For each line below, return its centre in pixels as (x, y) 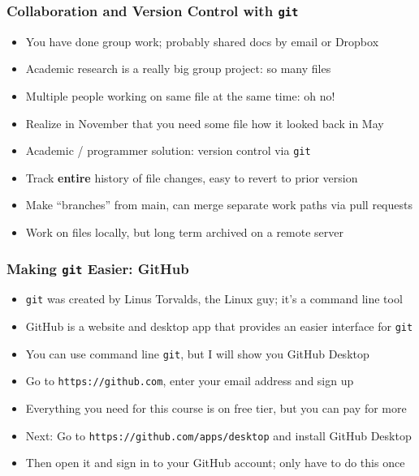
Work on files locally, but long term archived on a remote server (185, 232)
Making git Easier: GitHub (98, 268)
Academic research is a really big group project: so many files (178, 69)
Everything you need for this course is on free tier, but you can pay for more (216, 408)
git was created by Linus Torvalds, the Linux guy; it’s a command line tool (214, 299)
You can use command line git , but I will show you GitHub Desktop (197, 353)
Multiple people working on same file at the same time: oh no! (180, 95)
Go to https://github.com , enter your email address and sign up (190, 381)
